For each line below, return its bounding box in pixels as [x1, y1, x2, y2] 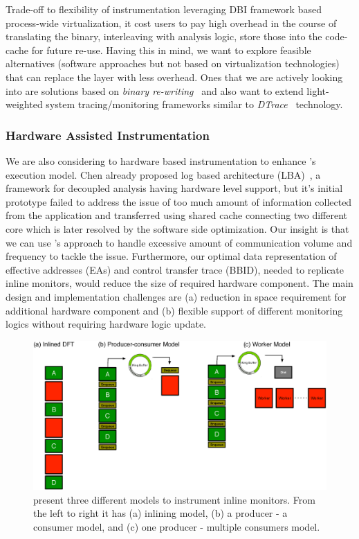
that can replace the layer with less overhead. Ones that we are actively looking [6, 69, 343, 84]
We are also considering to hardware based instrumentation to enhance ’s [6, 153, 316, 168]
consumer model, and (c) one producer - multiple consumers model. [33, 519, 320, 533]
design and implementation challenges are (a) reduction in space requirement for [6, 289, 347, 303]
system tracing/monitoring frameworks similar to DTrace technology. [46, 97, 343, 112]
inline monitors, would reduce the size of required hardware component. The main [6, 276, 353, 290]
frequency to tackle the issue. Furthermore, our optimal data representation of [6, 249, 337, 263]
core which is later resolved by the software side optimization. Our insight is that [6, 221, 349, 236]
